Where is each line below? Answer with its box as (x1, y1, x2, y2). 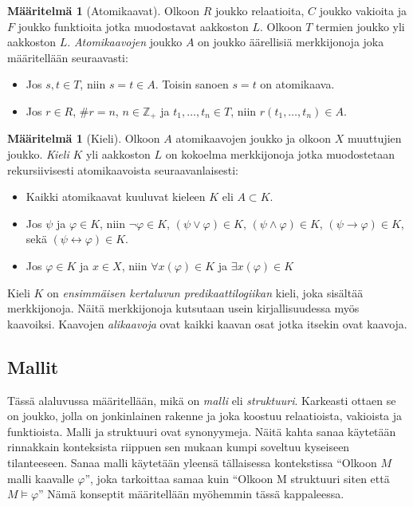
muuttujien (347, 130, 402, 147)
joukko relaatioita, (215, 2, 305, 18)
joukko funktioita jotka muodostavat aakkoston (18, 18, 249, 34)
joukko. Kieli (7, 146, 69, 163)
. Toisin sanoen (155, 76, 229, 92)
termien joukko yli (316, 18, 405, 34)
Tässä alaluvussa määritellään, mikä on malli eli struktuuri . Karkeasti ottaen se (7, 391, 396, 408)
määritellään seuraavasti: (7, 49, 128, 65)
